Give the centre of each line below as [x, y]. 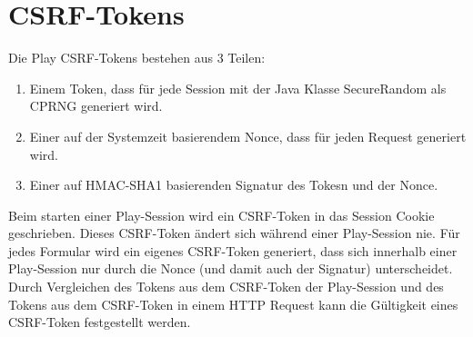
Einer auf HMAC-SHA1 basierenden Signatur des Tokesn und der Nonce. [234, 185]
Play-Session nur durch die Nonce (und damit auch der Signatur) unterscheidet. [231, 268]
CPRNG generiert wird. [96, 106]
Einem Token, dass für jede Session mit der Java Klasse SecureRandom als [238, 88]
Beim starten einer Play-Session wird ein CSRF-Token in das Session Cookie [221, 215]
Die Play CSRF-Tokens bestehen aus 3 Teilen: [137, 58]
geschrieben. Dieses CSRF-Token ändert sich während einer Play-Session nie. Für [234, 233]
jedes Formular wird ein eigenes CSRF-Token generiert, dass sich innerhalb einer [233, 250]
